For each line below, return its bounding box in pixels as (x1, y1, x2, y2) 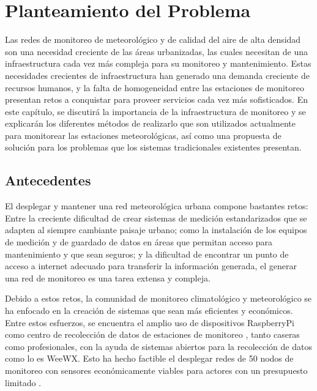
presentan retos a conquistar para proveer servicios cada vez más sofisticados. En (5, 93, 308, 106)
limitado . (5, 376, 42, 389)
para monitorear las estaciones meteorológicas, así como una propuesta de (5, 128, 282, 141)
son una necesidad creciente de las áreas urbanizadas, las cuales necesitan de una (5, 45, 308, 58)
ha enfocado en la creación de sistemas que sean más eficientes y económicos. (5, 304, 293, 317)
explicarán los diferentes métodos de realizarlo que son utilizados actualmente (5, 117, 296, 130)
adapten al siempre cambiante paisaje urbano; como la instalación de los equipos (5, 223, 307, 236)
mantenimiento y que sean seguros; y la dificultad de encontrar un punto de (5, 247, 289, 260)
